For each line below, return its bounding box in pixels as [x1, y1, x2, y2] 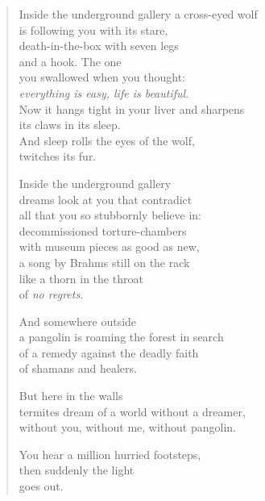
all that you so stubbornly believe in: [19, 207, 201, 223]
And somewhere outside [19, 312, 137, 329]
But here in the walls [19, 387, 123, 404]
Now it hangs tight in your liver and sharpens [19, 100, 245, 117]
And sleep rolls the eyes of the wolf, [19, 132, 195, 148]
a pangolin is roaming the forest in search [19, 328, 224, 345]
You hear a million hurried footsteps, [19, 445, 201, 462]
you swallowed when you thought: [19, 69, 185, 86]
